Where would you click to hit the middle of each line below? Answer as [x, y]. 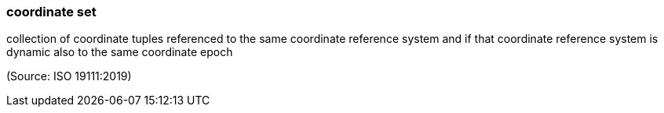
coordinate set [51, 12]
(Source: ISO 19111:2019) [69, 76]
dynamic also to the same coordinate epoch [120, 52]
